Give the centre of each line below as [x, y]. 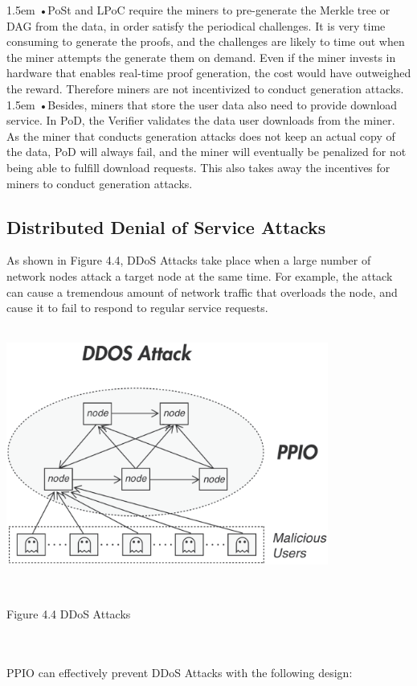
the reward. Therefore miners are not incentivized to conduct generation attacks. [205, 88]
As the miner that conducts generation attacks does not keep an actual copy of [201, 136]
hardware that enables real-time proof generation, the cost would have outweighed [209, 73]
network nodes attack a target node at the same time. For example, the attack [200, 275]
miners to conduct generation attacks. [100, 183]
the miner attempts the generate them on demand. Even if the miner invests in [201, 57]
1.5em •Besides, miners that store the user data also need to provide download [202, 104]
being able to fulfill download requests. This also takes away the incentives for [198, 167]
